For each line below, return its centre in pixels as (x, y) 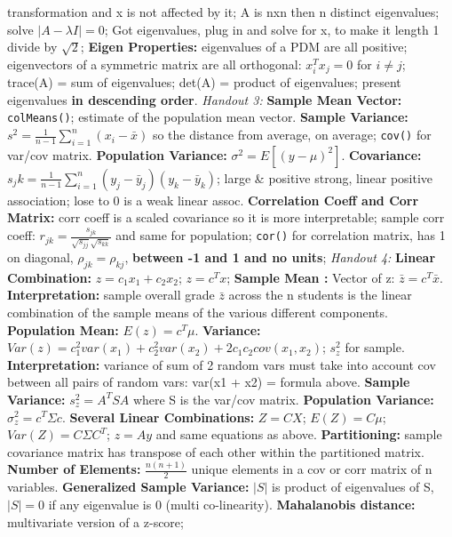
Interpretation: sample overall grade (111, 295)
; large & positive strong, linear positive (325, 177)
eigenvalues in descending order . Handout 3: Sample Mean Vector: (205, 99)
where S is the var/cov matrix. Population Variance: (283, 399)
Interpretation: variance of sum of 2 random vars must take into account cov (222, 364)
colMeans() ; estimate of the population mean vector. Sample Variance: (208, 117)
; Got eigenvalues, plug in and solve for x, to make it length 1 (272, 29)
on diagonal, (40, 257)
